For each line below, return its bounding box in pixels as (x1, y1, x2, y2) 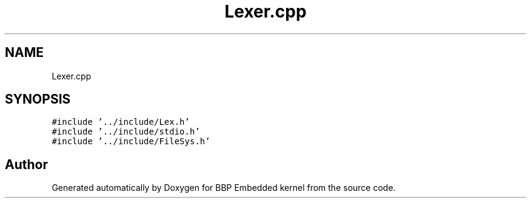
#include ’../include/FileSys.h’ (52, 136, 210, 147)
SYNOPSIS (5, 92, 71, 107)
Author (5, 156, 48, 172)
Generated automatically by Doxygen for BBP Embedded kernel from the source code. (52, 182, 396, 193)
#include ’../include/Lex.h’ (52, 117, 190, 127)
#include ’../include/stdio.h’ (52, 127, 200, 137)
